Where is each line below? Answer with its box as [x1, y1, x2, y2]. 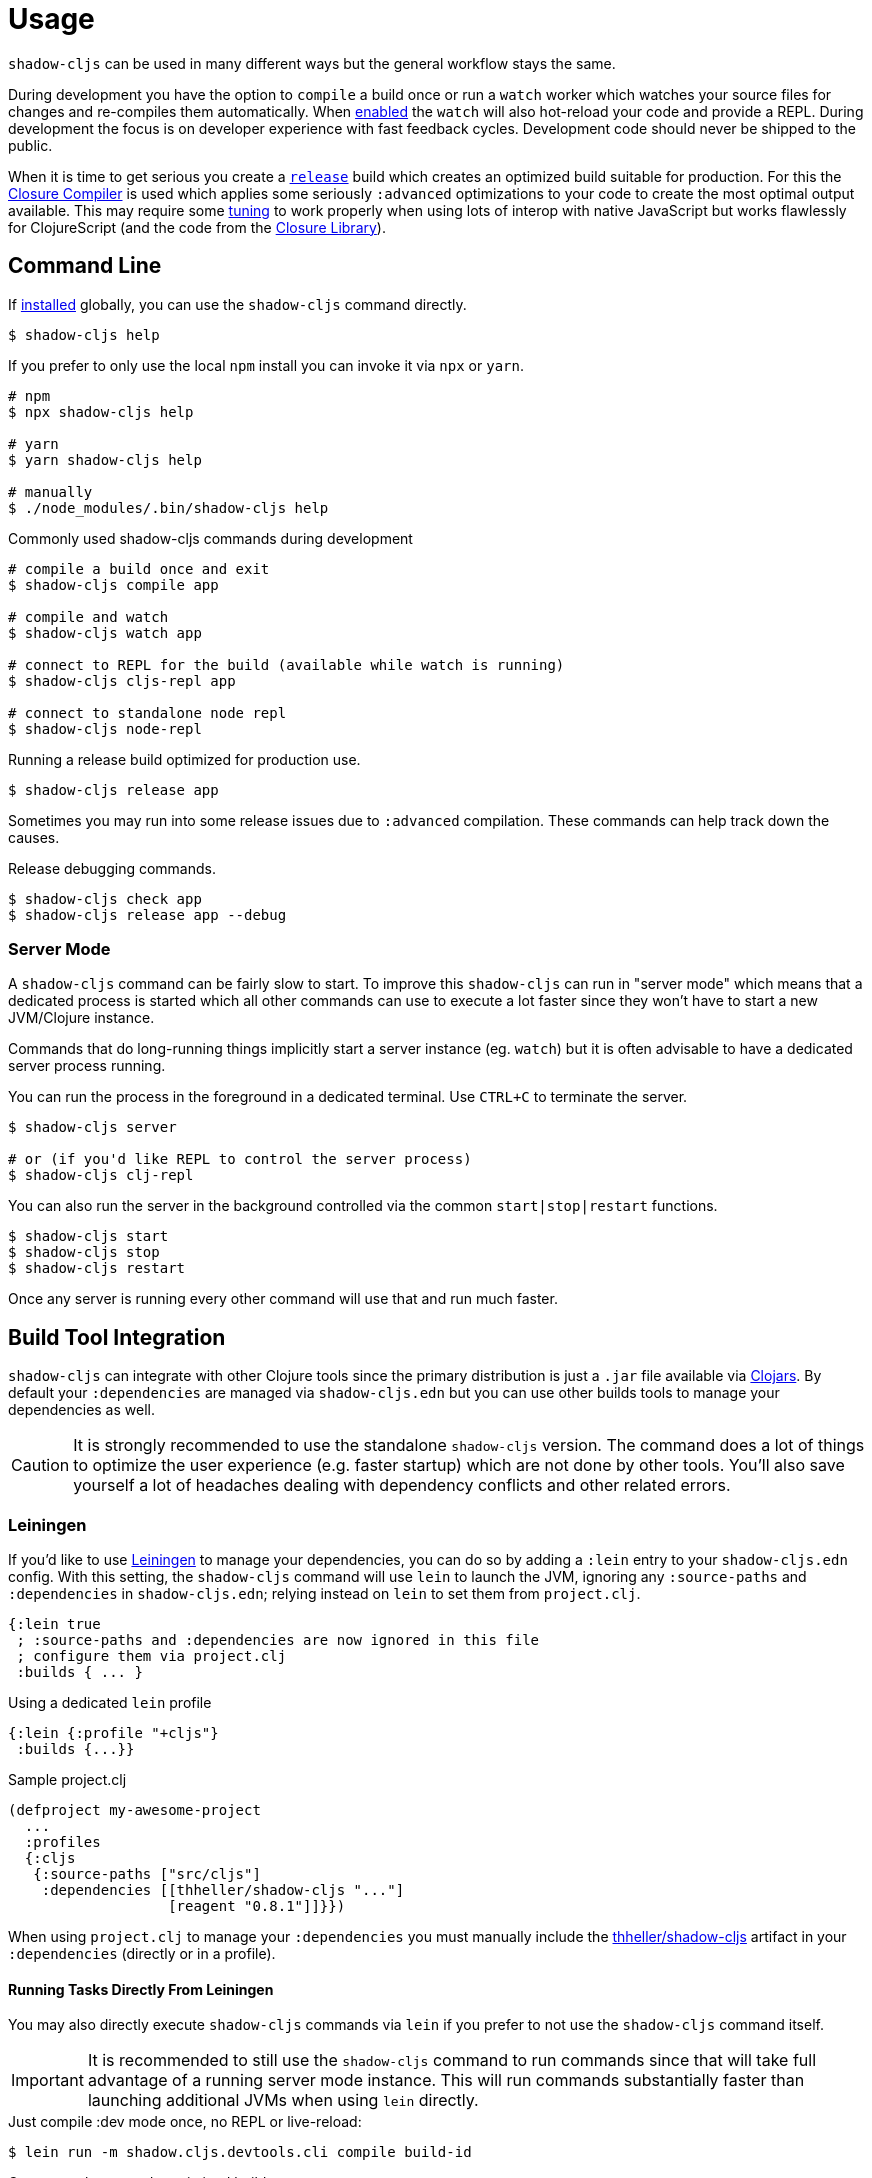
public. [8, 136, 53, 154]
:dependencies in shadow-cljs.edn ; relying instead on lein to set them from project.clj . [8, 1584, 641, 1602]
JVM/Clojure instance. [8, 1009, 155, 1027]
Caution [11, 1455, 70, 1476]
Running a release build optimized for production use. [8, 750, 361, 768]
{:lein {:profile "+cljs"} [8, 1724, 219, 1741]
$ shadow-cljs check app [8, 890, 202, 907]
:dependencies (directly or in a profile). [8, 1944, 276, 1962]
